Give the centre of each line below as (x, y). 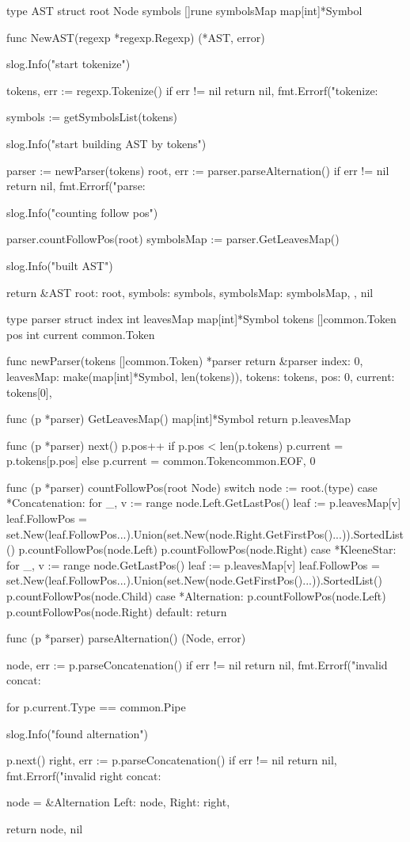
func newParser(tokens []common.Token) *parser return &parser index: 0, (185, 361)
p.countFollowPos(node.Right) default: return (117, 611)
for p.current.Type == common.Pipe (96, 707)
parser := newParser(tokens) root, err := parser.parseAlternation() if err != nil (198, 170)
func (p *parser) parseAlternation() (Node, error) (126, 638)
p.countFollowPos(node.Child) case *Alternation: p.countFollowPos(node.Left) (196, 596)
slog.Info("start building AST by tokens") (106, 143)
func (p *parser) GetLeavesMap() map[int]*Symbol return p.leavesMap (179, 419)
